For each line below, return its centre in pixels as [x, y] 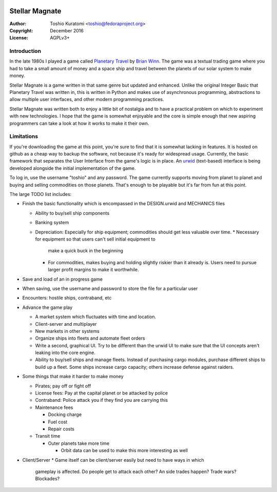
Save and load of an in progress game [62, 279]
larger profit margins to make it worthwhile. [94, 270]
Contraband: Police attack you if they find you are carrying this [102, 400]
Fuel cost [58, 422]
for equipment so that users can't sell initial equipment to [95, 239]
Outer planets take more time [79, 443]
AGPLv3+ [60, 38]
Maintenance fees [54, 407]
